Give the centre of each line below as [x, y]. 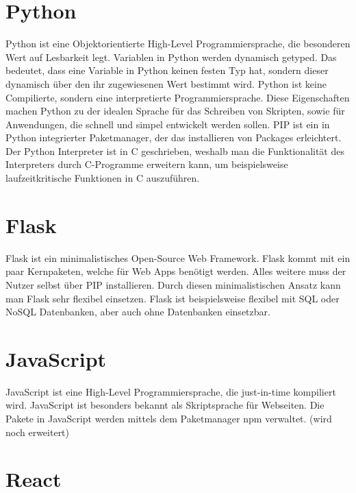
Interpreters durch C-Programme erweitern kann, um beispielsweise [147, 164]
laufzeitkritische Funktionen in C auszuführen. [103, 178]
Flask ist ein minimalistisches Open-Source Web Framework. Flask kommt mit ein [178, 257]
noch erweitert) [38, 432]
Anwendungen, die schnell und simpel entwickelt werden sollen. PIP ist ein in [168, 124]
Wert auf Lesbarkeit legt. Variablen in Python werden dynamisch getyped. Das [171, 57]
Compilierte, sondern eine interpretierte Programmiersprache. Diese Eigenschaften [178, 97]
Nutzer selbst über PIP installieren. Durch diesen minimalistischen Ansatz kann [173, 284]
